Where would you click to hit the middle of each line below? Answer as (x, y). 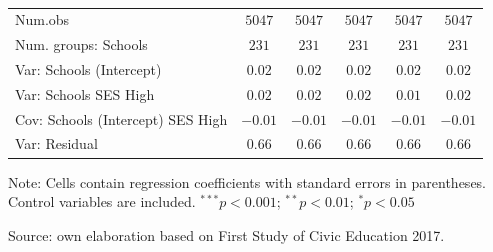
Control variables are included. (102, 201)
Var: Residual (56, 143)
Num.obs (42, 19)
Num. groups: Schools (81, 44)
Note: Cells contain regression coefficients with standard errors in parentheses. (247, 181)
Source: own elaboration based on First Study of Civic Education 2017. (226, 234)
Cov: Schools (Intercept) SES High (121, 118)
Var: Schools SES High (85, 93)
